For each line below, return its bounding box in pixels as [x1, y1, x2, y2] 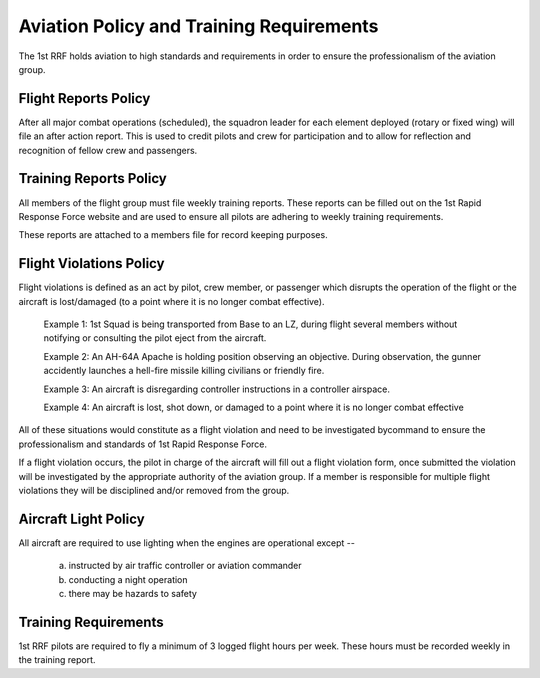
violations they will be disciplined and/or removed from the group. [18, 484, 290, 496]
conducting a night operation [68, 573, 189, 585]
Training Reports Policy [18, 170, 167, 187]
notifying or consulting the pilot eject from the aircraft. [43, 332, 267, 344]
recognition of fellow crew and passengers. [18, 144, 198, 156]
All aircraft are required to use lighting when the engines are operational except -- [18, 536, 355, 549]
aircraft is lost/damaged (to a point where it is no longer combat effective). [18, 295, 325, 307]
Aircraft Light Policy [18, 510, 145, 527]
